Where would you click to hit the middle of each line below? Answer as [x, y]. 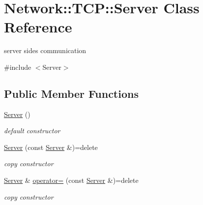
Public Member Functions [71, 93]
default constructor [32, 131]
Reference [38, 27]
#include [18, 67]
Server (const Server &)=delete [51, 147]
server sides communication [45, 50]
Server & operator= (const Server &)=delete [71, 180]
